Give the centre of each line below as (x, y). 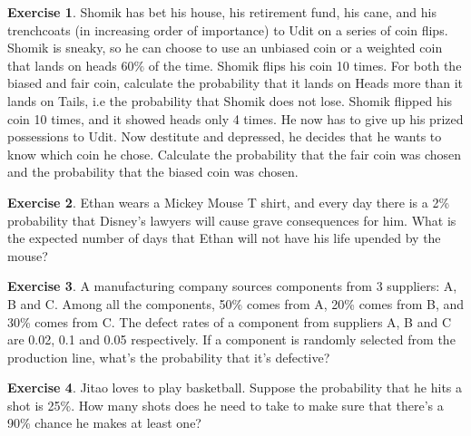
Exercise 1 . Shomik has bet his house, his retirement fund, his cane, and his (222, 12)
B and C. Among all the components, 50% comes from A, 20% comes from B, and (236, 303)
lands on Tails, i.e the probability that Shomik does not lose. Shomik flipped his (230, 100)
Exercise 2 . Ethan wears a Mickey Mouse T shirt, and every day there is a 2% (229, 202)
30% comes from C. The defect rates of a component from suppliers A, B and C (230, 321)
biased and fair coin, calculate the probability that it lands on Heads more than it (235, 83)
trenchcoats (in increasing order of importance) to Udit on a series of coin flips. (228, 29)
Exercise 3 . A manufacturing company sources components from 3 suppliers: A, (232, 286)
